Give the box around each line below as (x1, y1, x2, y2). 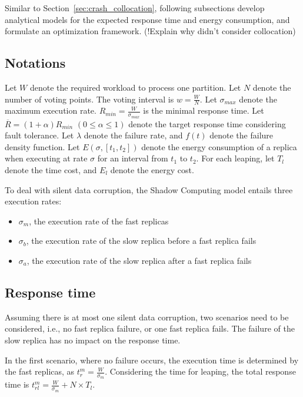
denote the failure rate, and (84, 129, 183, 141)
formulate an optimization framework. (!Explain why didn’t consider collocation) (5, 25, 296, 37)
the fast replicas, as (5, 365, 75, 378)
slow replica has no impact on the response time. (5, 333, 181, 346)
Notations (5, 54, 66, 72)
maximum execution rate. (5, 104, 96, 117)
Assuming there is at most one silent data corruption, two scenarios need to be (5, 310, 289, 323)
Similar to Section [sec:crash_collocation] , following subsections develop (5, 2, 265, 14)
